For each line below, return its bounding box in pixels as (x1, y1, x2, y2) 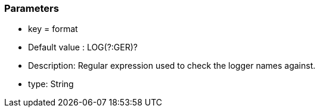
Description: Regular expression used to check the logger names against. (28, 60, 316, 71)
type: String (28, 79, 74, 89)
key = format (28, 24, 78, 34)
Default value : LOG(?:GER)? (28, 42, 138, 53)
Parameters (4, 2, 59, 14)
